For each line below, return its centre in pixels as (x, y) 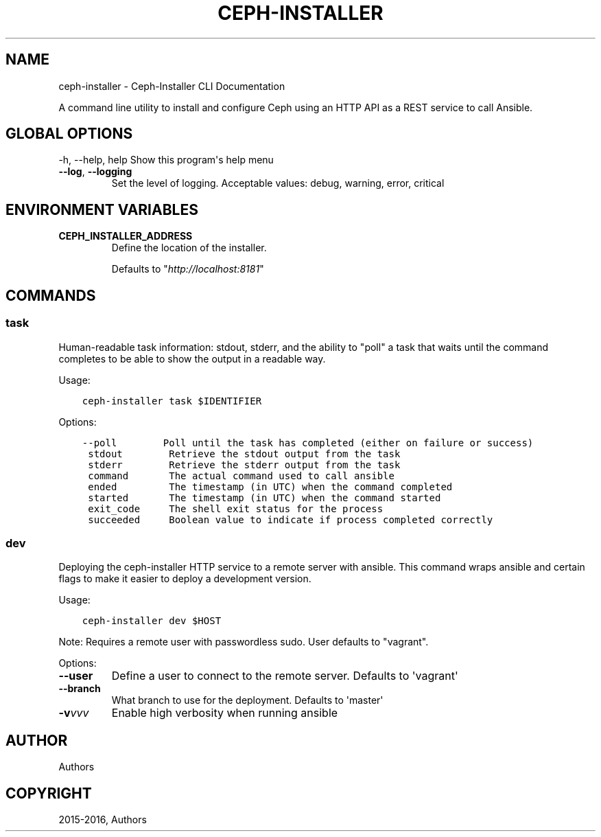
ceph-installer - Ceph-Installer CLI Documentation (172, 86)
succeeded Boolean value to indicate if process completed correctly (291, 519)
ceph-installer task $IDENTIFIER (172, 401)
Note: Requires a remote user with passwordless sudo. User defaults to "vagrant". (244, 642)
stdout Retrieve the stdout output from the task (244, 454)
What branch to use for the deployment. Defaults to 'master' (247, 700)
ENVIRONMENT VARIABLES (102, 209)
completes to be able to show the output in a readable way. (192, 358)
